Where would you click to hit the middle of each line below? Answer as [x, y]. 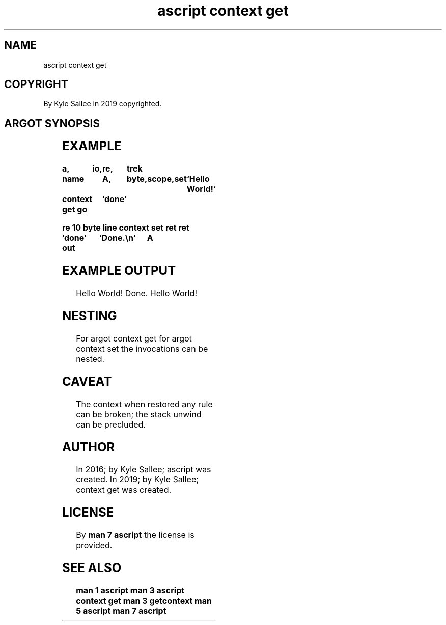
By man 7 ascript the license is [135, 535]
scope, [161, 179]
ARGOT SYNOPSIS [52, 123]
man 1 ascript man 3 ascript [130, 591]
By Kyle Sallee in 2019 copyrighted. [103, 104]
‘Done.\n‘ [117, 238]
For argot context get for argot [134, 338]
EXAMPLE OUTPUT [119, 271]
